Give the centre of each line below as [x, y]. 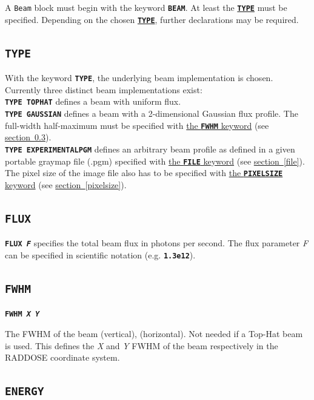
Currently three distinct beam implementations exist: [104, 89]
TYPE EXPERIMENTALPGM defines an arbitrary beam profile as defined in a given [150, 149]
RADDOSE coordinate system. [62, 357]
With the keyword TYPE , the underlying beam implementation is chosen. [139, 78]
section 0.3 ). [28, 137]
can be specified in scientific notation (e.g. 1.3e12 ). [100, 254]
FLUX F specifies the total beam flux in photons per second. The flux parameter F [157, 243]
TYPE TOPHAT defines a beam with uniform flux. [93, 101]
